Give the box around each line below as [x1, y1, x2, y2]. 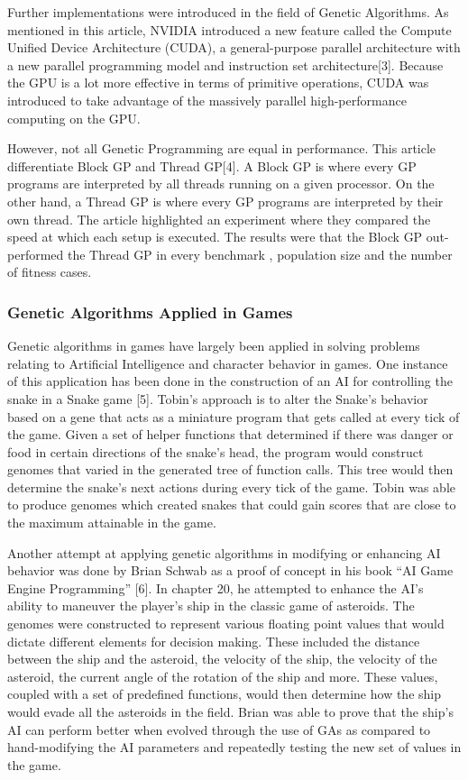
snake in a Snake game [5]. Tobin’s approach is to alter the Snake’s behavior [7, 389, 428, 408]
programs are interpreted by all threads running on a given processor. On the [7, 174, 435, 193]
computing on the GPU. [7, 108, 141, 127]
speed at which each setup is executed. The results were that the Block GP [7, 227, 423, 246]
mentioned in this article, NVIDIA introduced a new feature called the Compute [7, 20, 452, 39]
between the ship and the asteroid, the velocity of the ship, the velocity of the [7, 649, 437, 668]
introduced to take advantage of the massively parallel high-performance [7, 90, 407, 109]
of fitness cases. [7, 262, 92, 281]
